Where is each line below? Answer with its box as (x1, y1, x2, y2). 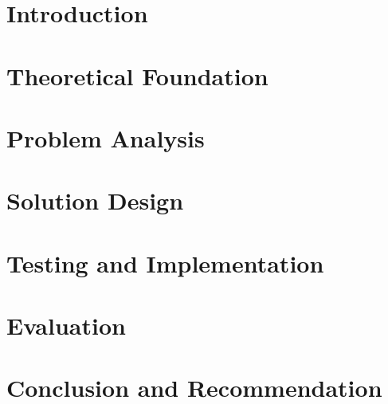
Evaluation (6, 309, 126, 342)
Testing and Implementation (6, 246, 324, 279)
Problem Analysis (6, 121, 205, 154)
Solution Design (6, 184, 184, 217)
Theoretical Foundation (6, 59, 268, 92)
